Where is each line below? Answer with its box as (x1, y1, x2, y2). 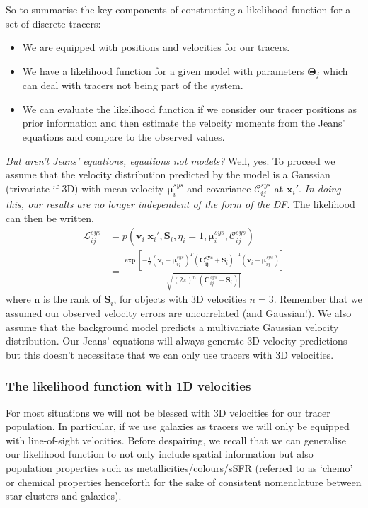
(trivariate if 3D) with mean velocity (6, 180, 164, 195)
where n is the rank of (6, 291, 101, 306)
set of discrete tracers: (6, 16, 101, 30)
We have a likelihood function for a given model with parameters (22, 63, 304, 78)
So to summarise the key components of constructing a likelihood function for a (6, 2, 351, 16)
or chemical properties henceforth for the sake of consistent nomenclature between (6, 474, 362, 489)
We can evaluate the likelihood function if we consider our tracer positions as (22, 101, 357, 116)
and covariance (187, 180, 251, 195)
